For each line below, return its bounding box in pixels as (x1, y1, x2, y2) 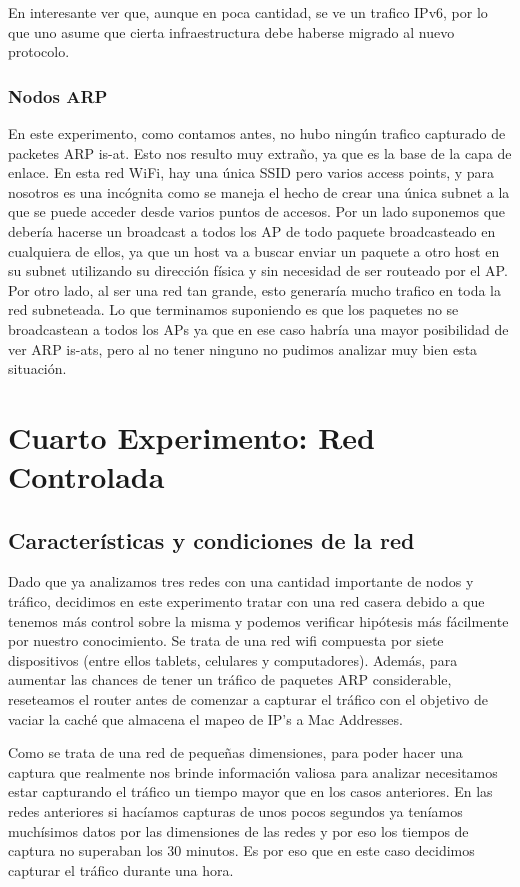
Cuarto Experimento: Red (8, 416, 375, 457)
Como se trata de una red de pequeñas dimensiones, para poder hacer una (8, 742, 463, 763)
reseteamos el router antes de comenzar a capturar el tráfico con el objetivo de (8, 689, 488, 710)
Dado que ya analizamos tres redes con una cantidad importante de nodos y (8, 571, 474, 592)
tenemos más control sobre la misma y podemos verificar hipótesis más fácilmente (8, 610, 509, 631)
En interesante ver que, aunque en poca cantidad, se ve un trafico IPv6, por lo (8, 2, 488, 22)
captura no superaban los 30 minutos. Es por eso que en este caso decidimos (8, 840, 475, 861)
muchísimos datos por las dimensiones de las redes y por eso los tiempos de (8, 820, 469, 841)
